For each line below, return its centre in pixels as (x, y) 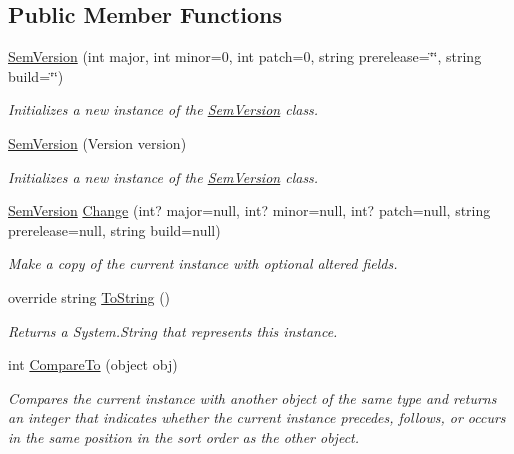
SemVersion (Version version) (97, 142)
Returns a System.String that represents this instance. (173, 330)
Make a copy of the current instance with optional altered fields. (203, 263)
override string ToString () (89, 296)
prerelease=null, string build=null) (114, 229)
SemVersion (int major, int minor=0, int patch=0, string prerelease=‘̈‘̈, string (245, 56)
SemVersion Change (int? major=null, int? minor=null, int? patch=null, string (249, 210)
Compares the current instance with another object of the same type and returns (252, 397)
